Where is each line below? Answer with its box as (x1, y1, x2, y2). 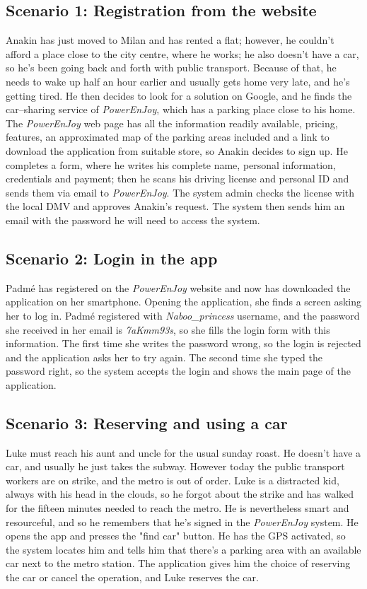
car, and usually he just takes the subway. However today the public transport (6, 459, 345, 474)
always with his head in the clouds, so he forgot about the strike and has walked (6, 486, 354, 501)
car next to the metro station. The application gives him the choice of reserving (6, 556, 351, 571)
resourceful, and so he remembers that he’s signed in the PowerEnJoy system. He (6, 514, 359, 529)
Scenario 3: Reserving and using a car (6, 412, 288, 433)
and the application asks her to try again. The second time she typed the (6, 349, 322, 364)
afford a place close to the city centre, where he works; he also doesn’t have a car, (6, 46, 359, 61)
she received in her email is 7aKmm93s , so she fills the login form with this (6, 322, 330, 337)
